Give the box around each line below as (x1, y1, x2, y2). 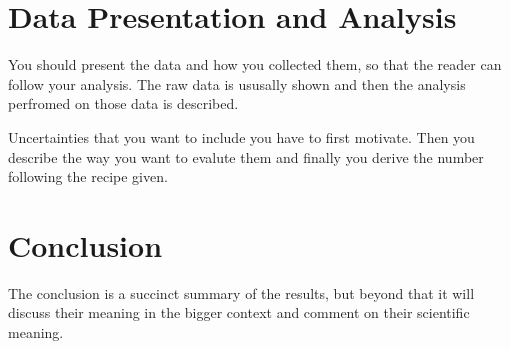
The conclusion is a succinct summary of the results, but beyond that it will (8, 282, 475, 303)
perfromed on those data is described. (8, 93, 239, 114)
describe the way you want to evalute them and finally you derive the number (8, 146, 484, 167)
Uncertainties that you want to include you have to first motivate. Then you (8, 126, 475, 147)
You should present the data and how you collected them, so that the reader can (8, 54, 502, 75)
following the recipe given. (8, 166, 168, 187)
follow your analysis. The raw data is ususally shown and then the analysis (8, 73, 466, 94)
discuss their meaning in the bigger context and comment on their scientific (8, 302, 470, 323)
